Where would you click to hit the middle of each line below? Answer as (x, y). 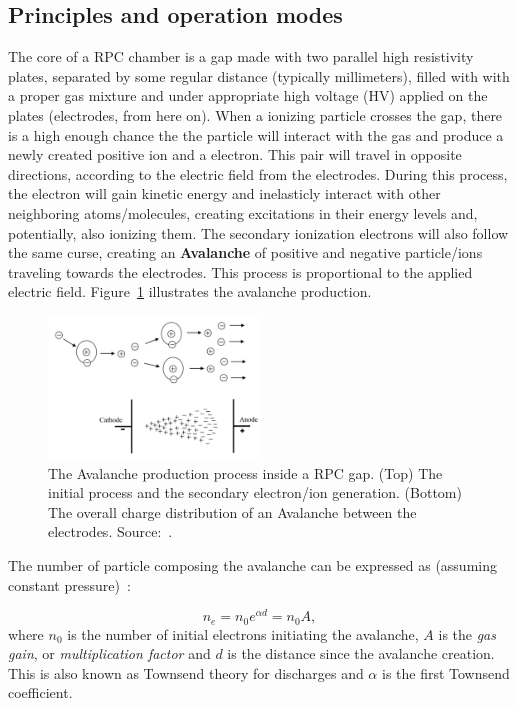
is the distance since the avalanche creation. (361, 653)
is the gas (467, 633)
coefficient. (40, 692)
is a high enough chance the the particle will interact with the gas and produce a (256, 134)
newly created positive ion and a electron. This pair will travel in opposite (235, 154)
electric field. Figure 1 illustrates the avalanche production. (190, 291)
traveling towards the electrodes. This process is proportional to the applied (240, 271)
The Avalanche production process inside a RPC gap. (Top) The (245, 472)
